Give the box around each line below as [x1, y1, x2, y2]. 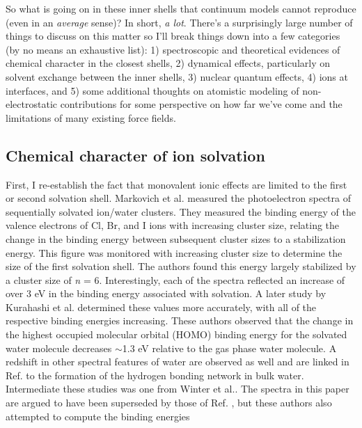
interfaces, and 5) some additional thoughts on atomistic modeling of [6, 83, 299, 97]
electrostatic [6, 97, 57, 111]
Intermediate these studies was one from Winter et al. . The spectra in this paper [6, 381, 349, 396]
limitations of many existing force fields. [6, 110, 176, 125]
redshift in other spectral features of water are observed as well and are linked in [6, 354, 349, 369]
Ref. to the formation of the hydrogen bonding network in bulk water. [6, 367, 304, 382]
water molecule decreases [6, 340, 112, 355]
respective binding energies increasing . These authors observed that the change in [6, 313, 354, 328]
